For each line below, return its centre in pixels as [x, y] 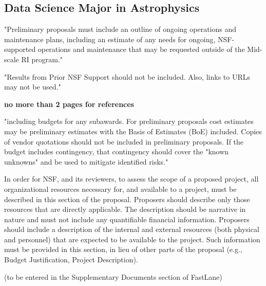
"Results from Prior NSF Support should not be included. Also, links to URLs [127, 76]
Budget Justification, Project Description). [71, 260]
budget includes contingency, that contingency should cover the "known [117, 151]
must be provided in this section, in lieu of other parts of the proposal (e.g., [123, 249]
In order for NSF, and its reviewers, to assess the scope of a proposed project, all [131, 179]
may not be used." [33, 87]
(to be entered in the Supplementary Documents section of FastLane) [113, 276]
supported [20, 49]
